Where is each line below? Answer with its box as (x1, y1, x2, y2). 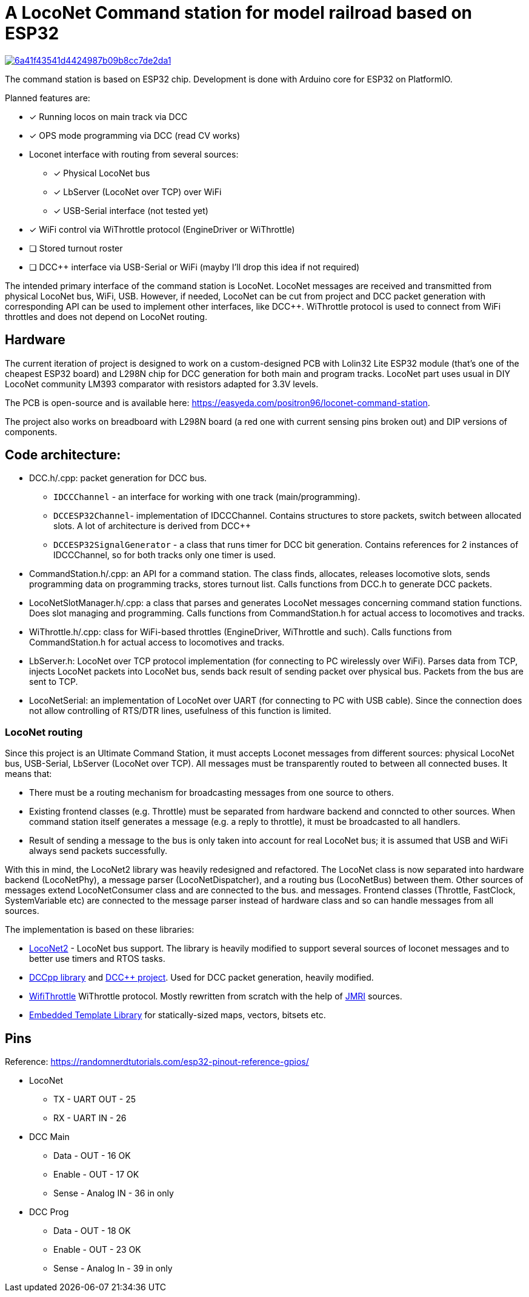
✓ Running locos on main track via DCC (29, 111, 188, 122)
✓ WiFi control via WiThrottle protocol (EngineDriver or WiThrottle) (29, 224, 295, 235)
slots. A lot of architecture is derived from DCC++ (53, 521, 251, 532)
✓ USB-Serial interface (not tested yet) (53, 205, 208, 216)
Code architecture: (5, 447, 121, 463)
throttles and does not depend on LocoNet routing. (5, 311, 207, 322)
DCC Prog (29, 1207, 69, 1218)
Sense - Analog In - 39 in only (53, 1263, 173, 1274)
